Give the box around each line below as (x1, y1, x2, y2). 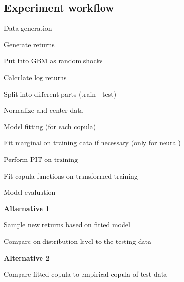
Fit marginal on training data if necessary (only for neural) (4, 138, 181, 148)
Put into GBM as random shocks (4, 56, 103, 66)
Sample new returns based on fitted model (4, 220, 130, 230)
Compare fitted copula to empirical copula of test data (4, 269, 167, 279)
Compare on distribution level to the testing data (4, 236, 152, 246)
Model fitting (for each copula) (4, 121, 96, 131)
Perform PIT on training (4, 154, 78, 164)
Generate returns (4, 39, 55, 49)
